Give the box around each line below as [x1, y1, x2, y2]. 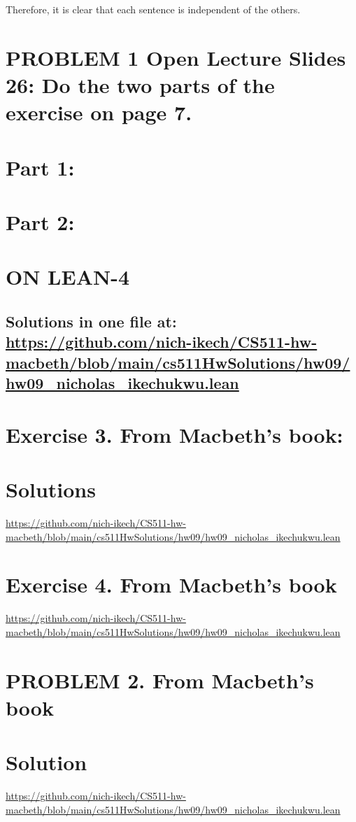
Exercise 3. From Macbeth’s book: [6, 420, 343, 448]
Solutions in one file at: [6, 310, 177, 332]
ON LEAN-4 [6, 262, 130, 291]
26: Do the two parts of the [6, 70, 275, 99]
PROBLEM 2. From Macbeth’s [6, 665, 314, 694]
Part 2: [6, 207, 75, 236]
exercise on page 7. [6, 98, 192, 127]
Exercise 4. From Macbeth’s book [6, 570, 337, 599]
